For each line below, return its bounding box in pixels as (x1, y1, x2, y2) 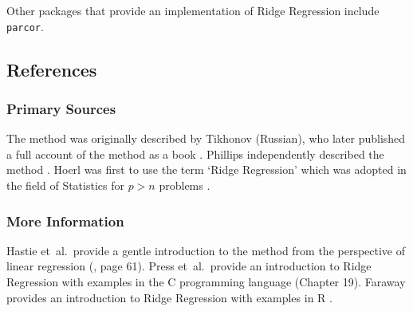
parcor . (6, 18, 44, 34)
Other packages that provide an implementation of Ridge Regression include (6, 2, 380, 18)
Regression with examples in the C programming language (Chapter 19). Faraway (6, 274, 406, 290)
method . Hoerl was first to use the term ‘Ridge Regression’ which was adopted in (6, 161, 407, 178)
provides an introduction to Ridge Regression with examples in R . (6, 289, 332, 305)
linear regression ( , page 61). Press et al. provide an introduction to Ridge (6, 258, 372, 274)
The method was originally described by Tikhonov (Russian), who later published (6, 130, 406, 147)
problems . (159, 177, 210, 194)
